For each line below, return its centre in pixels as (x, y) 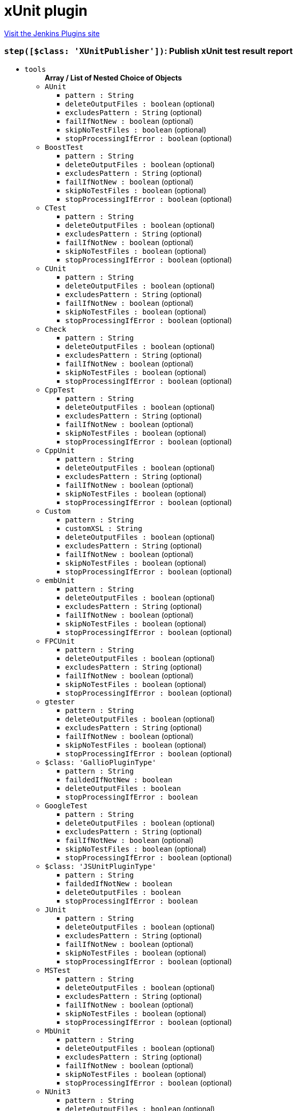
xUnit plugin (46, 11)
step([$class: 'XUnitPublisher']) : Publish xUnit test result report (148, 51)
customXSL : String (104, 528)
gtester (60, 702)
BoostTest (64, 147)
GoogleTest (66, 805)
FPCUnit (60, 641)
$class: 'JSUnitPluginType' (101, 866)
